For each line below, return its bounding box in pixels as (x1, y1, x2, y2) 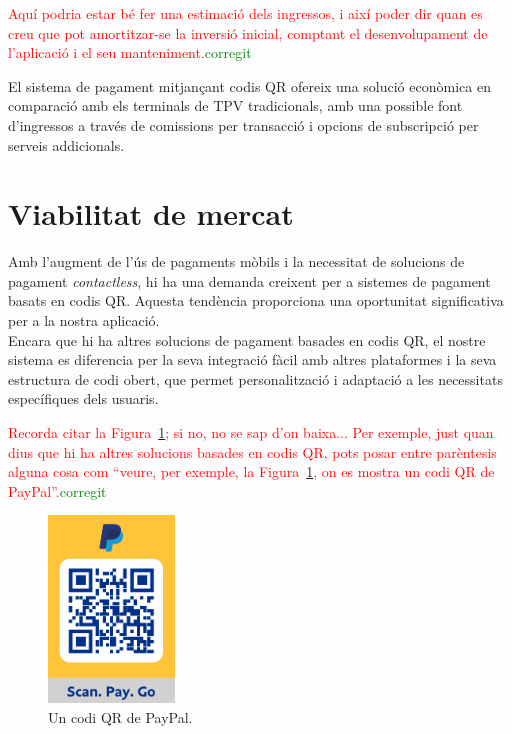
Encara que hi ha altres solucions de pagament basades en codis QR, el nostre (8, 329, 486, 350)
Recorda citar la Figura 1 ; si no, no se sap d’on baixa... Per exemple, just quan (8, 422, 494, 443)
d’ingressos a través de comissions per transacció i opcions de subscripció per (8, 114, 479, 135)
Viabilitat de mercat (8, 193, 294, 234)
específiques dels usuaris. (8, 388, 159, 409)
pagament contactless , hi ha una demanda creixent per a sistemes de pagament (8, 270, 491, 291)
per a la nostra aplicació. (8, 310, 160, 331)
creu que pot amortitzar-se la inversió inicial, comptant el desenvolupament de (8, 22, 488, 43)
